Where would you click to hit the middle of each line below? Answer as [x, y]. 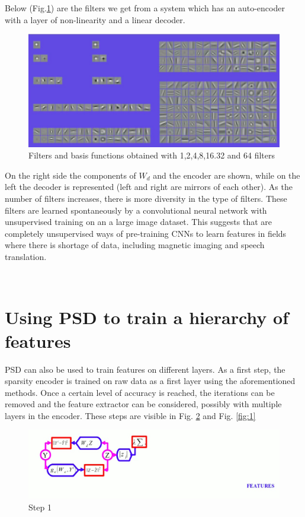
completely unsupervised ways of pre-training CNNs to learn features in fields [146, 233]
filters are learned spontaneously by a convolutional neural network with [136, 210]
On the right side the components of [70, 175]
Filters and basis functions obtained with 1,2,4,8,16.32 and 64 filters [152, 155]
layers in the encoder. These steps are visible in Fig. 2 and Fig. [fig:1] [130, 415]
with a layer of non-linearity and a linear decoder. [95, 19]
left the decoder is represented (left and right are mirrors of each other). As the [149, 187]
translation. [26, 256]
